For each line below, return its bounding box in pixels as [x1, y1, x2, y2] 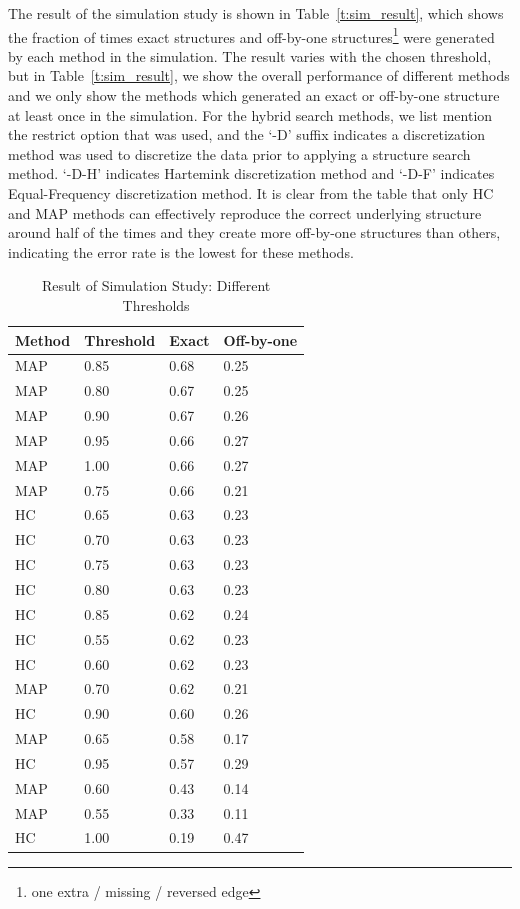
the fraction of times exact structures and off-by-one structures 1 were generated [8, 23, 495, 47]
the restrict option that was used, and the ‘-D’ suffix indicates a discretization [8, 124, 486, 145]
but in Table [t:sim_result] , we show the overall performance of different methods [8, 65, 510, 86]
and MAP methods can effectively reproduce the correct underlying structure [8, 202, 482, 223]
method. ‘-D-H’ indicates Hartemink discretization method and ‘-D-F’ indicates [8, 163, 495, 184]
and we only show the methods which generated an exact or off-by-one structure [8, 85, 500, 106]
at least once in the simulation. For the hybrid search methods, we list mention [8, 104, 493, 125]
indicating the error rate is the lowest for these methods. [8, 241, 354, 262]
